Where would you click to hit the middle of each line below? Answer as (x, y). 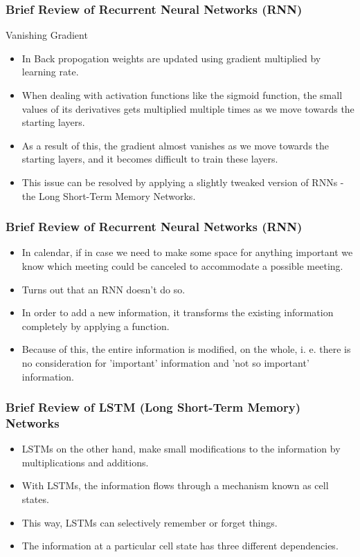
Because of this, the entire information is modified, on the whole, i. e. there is (186, 349)
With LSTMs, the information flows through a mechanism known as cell (175, 485)
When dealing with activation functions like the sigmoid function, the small (182, 95)
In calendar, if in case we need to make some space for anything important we (187, 252)
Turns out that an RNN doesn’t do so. (103, 289)
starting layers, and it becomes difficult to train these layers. (150, 159)
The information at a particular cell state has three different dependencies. (180, 546)
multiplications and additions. (85, 462)
